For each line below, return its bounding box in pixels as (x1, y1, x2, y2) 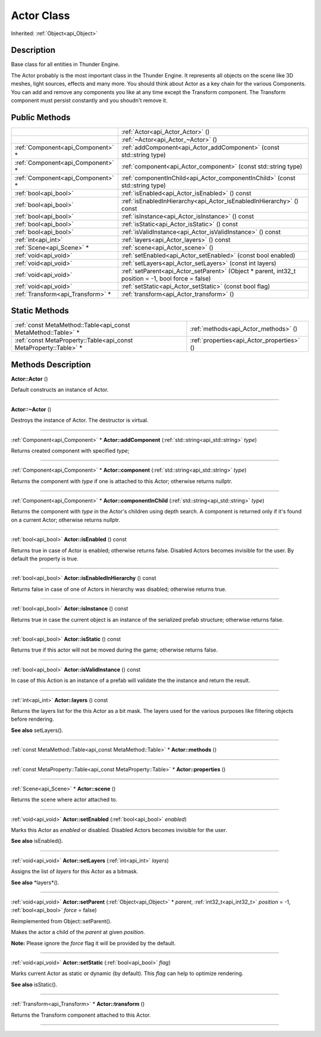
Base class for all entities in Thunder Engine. (11, 61, 120, 68)
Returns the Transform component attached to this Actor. (11, 1011, 151, 1019)
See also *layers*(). (11, 879, 59, 886)
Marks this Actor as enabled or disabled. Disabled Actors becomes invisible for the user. (11, 827, 227, 834)
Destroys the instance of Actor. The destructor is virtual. (11, 417, 149, 424)
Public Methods (11, 112, 71, 122)
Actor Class (11, 9, 70, 22)
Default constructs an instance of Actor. (11, 386, 109, 393)
